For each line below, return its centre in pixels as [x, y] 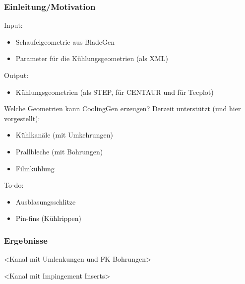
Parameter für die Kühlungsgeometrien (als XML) [92, 58]
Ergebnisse [26, 240]
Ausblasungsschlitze [46, 201]
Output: [16, 75]
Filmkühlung [35, 168]
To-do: [14, 185]
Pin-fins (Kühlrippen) [48, 218]
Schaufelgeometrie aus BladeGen [65, 41]
